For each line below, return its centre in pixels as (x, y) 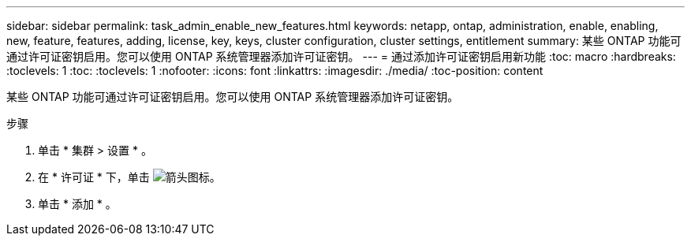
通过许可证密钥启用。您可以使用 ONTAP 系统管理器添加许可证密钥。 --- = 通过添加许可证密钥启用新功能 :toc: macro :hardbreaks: (341, 56)
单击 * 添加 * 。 (77, 204)
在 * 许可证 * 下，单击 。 (129, 177)
